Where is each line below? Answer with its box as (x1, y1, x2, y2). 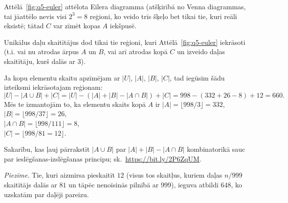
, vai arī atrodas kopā (103, 46, 168, 57)
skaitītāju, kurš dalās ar (4, 56, 75, 66)
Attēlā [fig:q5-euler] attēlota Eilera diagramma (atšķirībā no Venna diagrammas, (4, 1, 246, 11)
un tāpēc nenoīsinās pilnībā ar (68, 179, 159, 189)
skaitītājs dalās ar (4, 179, 57, 189)
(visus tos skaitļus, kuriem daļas (126, 170, 222, 180)
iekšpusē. (110, 20, 136, 31)
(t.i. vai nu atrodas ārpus (4, 46, 79, 57)
